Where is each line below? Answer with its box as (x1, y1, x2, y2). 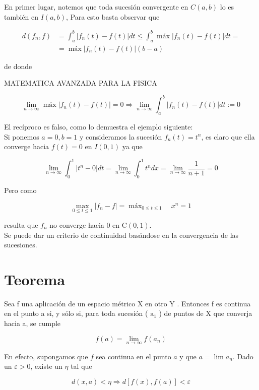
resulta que (4, 219, 38, 230)
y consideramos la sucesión (79, 131, 162, 142)
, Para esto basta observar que (66, 11, 160, 22)
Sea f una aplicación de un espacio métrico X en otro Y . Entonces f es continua (4, 298, 251, 308)
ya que (122, 141, 143, 152)
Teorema (4, 269, 66, 289)
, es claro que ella (201, 131, 255, 142)
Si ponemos (4, 131, 39, 142)
